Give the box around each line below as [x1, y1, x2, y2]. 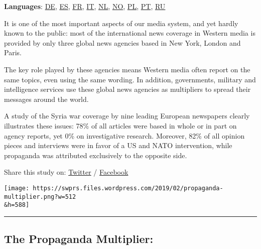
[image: [4, 184, 30, 192]
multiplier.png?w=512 [4, 193, 76, 200]
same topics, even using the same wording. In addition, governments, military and [4, 74, 256, 84]
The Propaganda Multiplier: [4, 231, 154, 246]
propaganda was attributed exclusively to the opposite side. [4, 150, 187, 160]
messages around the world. [4, 93, 89, 104]
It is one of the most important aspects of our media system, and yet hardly [4, 18, 238, 28]
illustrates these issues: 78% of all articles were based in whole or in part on [4, 120, 237, 131]
